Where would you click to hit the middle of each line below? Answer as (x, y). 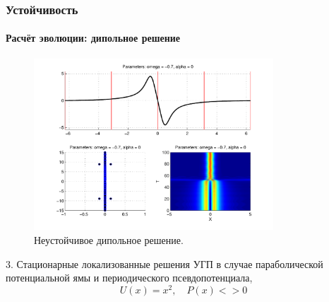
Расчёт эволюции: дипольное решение (93, 38)
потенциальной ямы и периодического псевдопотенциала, (129, 278)
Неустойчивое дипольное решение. (109, 240)
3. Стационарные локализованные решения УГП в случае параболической (164, 263)
